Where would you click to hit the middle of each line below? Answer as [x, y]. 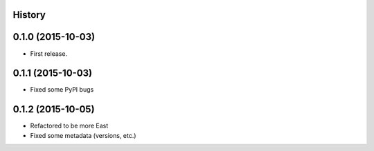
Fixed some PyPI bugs [62, 90]
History [29, 15]
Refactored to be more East [69, 126]
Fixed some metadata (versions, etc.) [83, 135]
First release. [49, 53]
